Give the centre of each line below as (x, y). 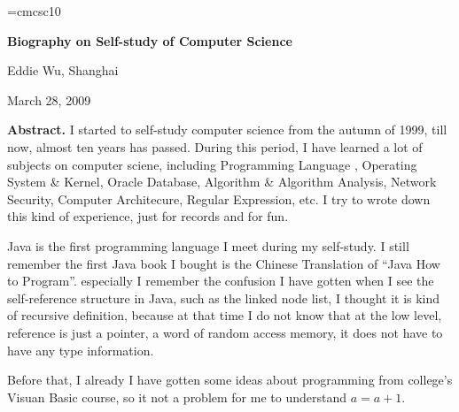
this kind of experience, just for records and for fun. (148, 216)
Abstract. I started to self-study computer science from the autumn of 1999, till (227, 130)
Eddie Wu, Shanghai (63, 70)
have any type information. (81, 350)
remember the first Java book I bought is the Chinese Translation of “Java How (224, 263)
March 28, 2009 (49, 99)
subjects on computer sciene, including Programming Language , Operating (212, 164)
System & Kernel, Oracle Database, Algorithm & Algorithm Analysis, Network (222, 182)
